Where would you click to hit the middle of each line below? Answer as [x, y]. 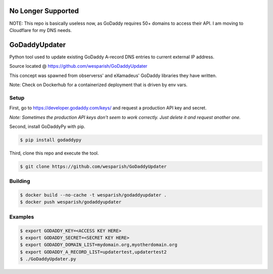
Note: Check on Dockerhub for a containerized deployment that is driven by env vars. [98, 85]
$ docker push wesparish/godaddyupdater [71, 202]
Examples [22, 217]
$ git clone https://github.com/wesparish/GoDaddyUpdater [93, 166]
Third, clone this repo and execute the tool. [54, 153]
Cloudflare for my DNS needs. [40, 30]
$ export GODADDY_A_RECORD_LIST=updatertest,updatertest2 [93, 252]
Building [20, 181]
